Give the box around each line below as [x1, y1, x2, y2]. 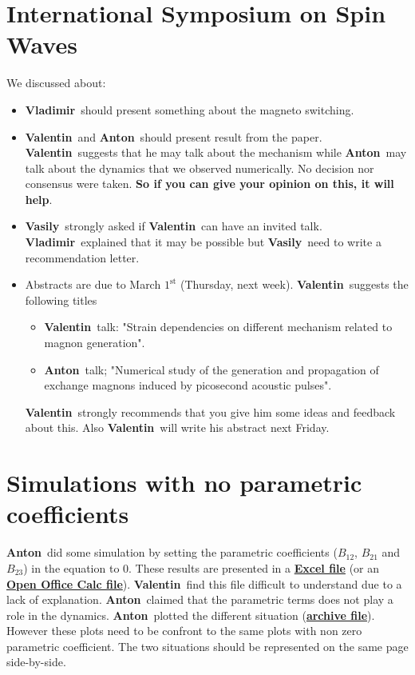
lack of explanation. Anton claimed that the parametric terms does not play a [6, 591, 393, 608]
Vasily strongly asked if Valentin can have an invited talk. [25, 218, 322, 234]
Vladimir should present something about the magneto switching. [25, 101, 354, 118]
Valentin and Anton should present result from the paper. [25, 128, 322, 145]
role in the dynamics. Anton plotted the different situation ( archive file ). [6, 606, 375, 623]
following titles [25, 291, 97, 308]
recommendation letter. [25, 249, 140, 266]
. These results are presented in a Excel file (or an [128, 559, 380, 576]
